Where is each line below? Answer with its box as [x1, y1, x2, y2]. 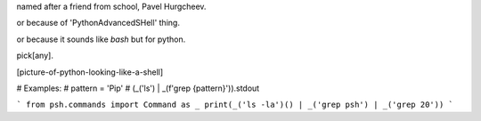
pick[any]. [16, 50, 53, 61]
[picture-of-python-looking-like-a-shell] [16, 67, 164, 77]
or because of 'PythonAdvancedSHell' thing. [16, 18, 180, 28]
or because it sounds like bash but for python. [16, 34, 186, 44]
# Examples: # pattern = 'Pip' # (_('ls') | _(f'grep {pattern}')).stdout [16, 83, 260, 93]
